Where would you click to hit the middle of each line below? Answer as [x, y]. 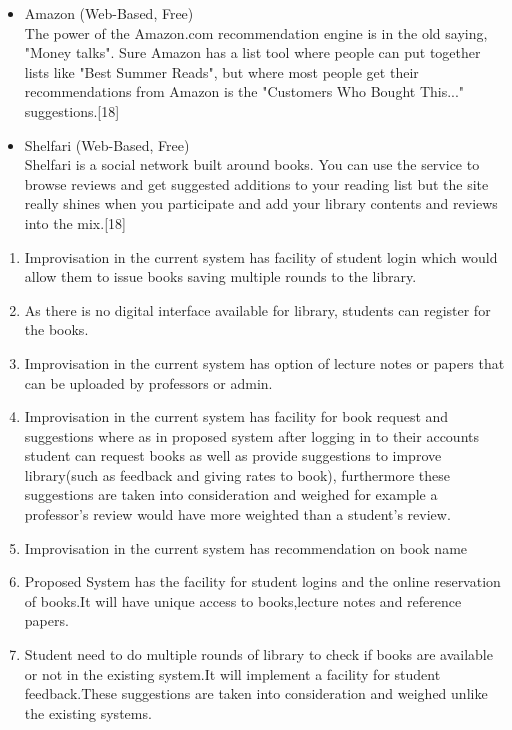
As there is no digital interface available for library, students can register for [257, 309]
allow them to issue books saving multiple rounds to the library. [220, 276]
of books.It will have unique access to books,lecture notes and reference [243, 600]
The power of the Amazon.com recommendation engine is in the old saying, [256, 32]
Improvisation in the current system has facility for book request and [236, 416]
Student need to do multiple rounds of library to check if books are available [258, 654]
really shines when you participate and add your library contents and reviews [261, 203]
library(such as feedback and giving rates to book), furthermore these [237, 474]
